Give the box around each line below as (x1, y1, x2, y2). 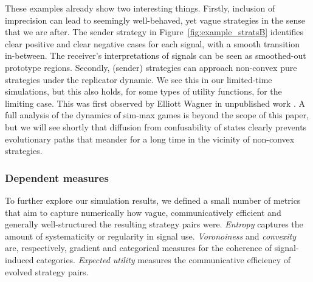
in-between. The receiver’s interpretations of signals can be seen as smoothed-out (5, 49, 306, 62)
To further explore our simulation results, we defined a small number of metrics (5, 193, 301, 206)
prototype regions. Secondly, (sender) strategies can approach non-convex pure (5, 61, 297, 73)
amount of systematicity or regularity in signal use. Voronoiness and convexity (5, 229, 297, 242)
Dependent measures (5, 170, 109, 185)
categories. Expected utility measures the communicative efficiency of (36, 253, 291, 266)
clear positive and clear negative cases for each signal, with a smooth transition (5, 37, 300, 50)
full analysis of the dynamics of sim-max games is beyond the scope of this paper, (5, 109, 309, 121)
